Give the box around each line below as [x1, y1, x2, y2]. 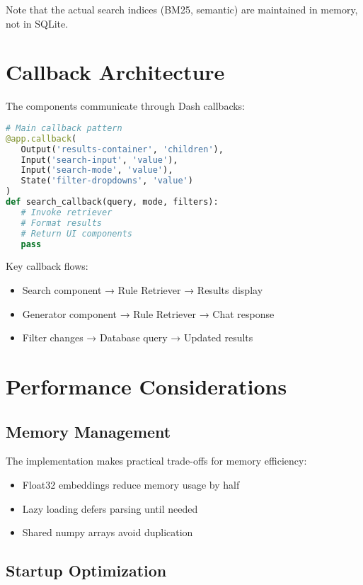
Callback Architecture [6, 57, 225, 86]
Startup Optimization [6, 560, 167, 581]
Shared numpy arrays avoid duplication [22, 525, 193, 540]
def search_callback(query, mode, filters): [6, 197, 219, 208]
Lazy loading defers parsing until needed [22, 501, 198, 516]
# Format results [21, 217, 103, 228]
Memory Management [6, 420, 171, 442]
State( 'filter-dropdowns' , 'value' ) [21, 176, 193, 186]
